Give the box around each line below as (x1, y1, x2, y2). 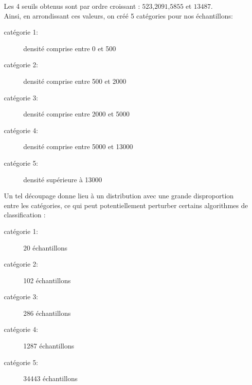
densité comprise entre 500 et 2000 (23, 76, 126, 86)
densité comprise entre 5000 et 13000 (23, 141, 133, 152)
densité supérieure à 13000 (23, 174, 102, 184)
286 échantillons (23, 308, 71, 318)
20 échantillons (23, 242, 68, 252)
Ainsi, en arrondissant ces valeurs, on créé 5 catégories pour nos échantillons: (4, 10, 233, 20)
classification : (4, 210, 46, 220)
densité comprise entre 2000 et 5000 (23, 109, 130, 119)
